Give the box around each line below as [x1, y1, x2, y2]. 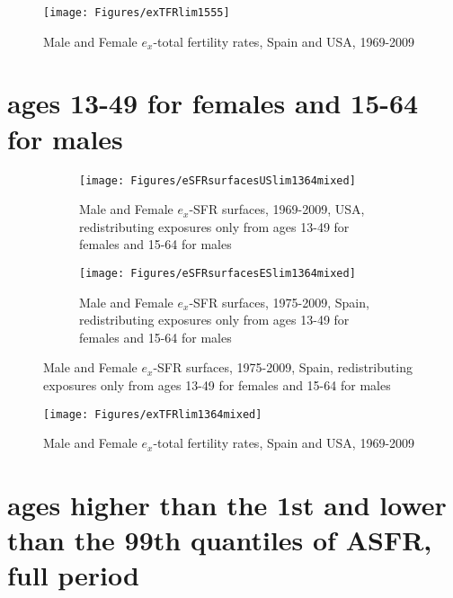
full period [7, 557, 139, 594]
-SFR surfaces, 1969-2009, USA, [189, 200, 365, 219]
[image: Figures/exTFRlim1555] [43, 6, 230, 19]
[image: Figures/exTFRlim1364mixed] [43, 407, 262, 421]
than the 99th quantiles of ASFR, [7, 522, 432, 558]
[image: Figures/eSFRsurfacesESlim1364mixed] [79, 267, 356, 280]
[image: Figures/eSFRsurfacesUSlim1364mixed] [79, 174, 356, 187]
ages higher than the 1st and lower [7, 486, 447, 523]
